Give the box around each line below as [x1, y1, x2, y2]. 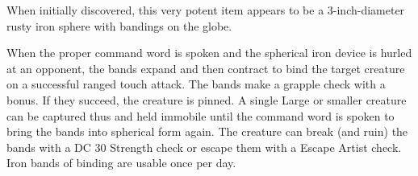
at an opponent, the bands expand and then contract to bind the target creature [6, 59, 405, 76]
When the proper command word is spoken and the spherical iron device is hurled [6, 44, 412, 61]
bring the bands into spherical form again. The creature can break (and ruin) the [6, 123, 408, 140]
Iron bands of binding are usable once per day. [6, 154, 236, 171]
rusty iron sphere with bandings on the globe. [6, 17, 232, 34]
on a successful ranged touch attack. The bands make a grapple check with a [6, 76, 386, 92]
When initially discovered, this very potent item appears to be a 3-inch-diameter [6, 2, 405, 18]
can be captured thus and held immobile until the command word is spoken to [6, 107, 395, 124]
